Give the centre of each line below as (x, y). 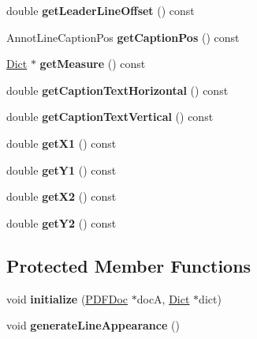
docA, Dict (163, 298)
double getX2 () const (61, 196)
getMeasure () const (93, 64)
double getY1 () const (61, 169)
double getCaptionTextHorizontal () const (117, 90)
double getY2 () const (61, 222)
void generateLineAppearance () (93, 325)
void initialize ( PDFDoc (67, 298)
